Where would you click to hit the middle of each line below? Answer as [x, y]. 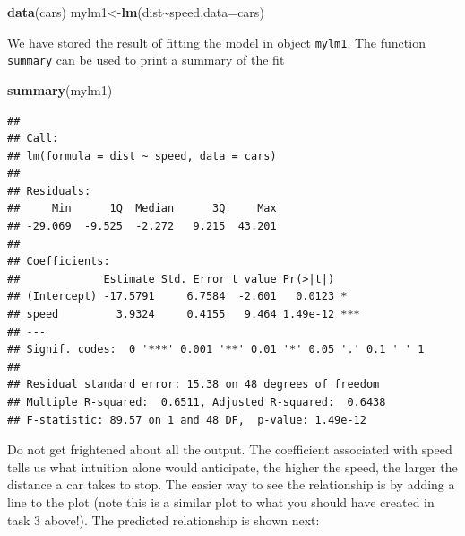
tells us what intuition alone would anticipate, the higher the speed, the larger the [232, 466]
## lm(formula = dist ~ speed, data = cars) [142, 156]
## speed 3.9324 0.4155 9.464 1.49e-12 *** [184, 315]
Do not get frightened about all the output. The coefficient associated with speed [230, 449]
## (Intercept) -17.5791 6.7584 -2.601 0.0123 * [177, 297]
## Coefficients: [59, 262]
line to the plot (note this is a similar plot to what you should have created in [221, 501]
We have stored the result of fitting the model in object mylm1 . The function [216, 42]
